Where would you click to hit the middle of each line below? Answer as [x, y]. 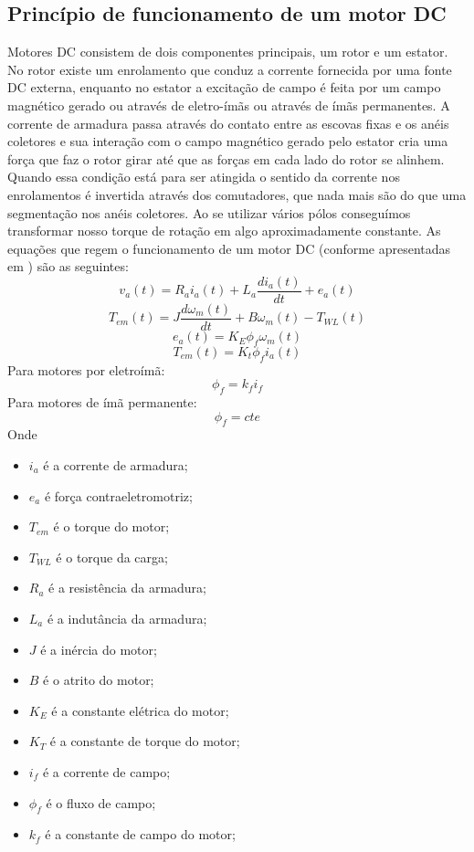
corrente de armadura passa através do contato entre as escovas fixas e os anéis [228, 123]
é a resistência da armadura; [127, 588]
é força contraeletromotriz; [118, 495]
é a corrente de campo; [106, 771]
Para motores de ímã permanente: [102, 402]
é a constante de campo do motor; [140, 834]
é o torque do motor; [111, 526]
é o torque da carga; [112, 557]
